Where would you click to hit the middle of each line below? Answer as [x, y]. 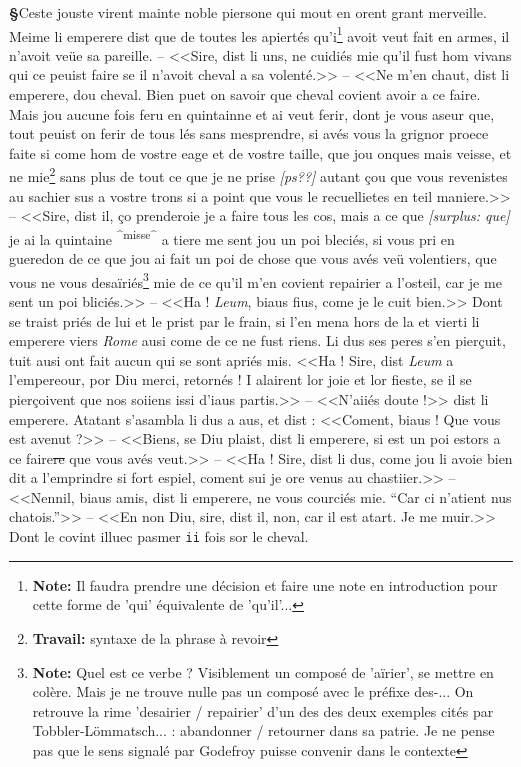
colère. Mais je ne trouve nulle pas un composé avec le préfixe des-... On [253, 691]
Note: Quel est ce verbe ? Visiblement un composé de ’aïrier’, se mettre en [263, 671]
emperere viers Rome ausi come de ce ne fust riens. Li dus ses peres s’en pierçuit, [257, 340]
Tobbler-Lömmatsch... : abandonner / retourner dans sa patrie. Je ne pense [263, 730]
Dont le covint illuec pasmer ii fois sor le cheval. [159, 536]
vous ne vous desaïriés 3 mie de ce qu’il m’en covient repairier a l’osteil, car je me [255, 280]
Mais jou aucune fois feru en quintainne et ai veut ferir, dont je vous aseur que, [252, 113]
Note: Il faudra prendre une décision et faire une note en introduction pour [265, 584]
